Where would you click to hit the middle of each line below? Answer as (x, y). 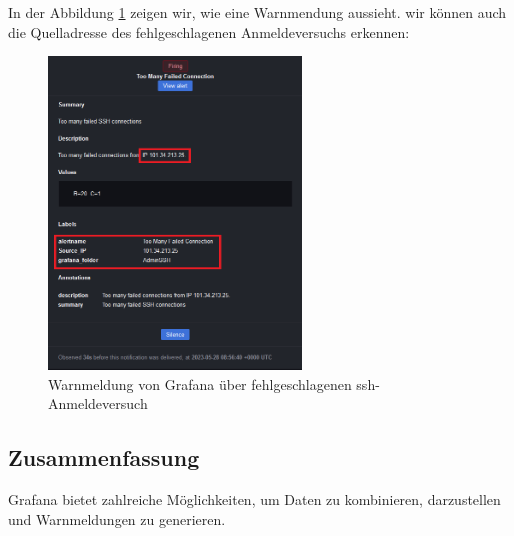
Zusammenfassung (104, 457)
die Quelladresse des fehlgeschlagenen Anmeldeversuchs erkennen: (209, 31)
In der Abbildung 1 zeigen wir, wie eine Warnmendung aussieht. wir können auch (257, 12)
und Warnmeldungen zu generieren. (117, 518)
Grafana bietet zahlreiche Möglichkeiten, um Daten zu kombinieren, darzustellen (254, 499)
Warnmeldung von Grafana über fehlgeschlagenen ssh (212, 383)
